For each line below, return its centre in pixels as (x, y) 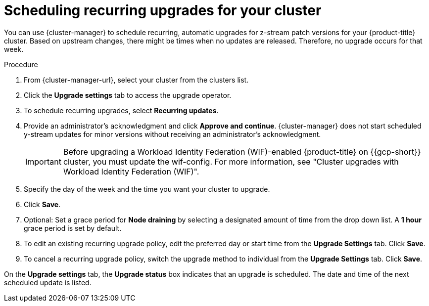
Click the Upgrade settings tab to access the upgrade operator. (128, 95)
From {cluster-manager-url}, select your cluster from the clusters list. (136, 80)
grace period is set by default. (73, 228)
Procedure (21, 64)
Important (43, 161)
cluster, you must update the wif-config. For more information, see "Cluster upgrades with (231, 161)
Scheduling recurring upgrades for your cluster (163, 10)
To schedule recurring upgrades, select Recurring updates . (121, 110)
